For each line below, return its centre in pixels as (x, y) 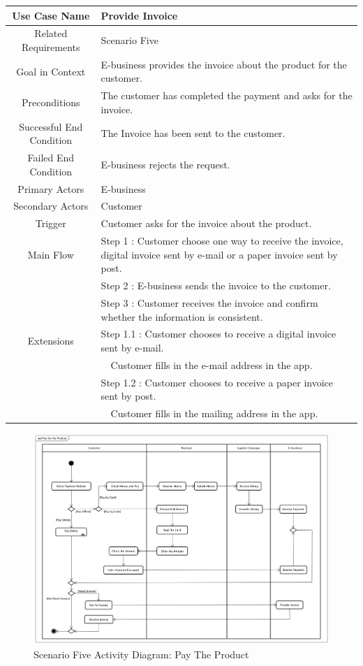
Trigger (51, 223)
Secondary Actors (51, 206)
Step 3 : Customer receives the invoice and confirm (209, 302)
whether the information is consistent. (182, 316)
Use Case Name (51, 15)
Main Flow (51, 254)
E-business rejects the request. (165, 164)
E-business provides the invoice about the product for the (224, 64)
